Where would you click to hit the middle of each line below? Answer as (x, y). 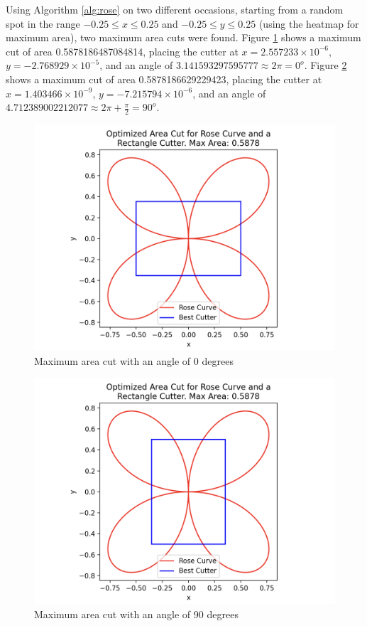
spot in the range (43, 23)
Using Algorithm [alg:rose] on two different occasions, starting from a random (175, 9)
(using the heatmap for (309, 23)
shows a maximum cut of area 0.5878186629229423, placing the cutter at (164, 79)
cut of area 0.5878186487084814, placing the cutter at (122, 51)
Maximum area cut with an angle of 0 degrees (134, 360)
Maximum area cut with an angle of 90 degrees (136, 614)
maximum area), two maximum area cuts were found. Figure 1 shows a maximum (183, 37)
